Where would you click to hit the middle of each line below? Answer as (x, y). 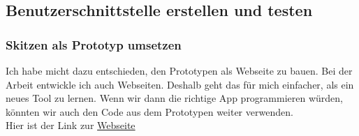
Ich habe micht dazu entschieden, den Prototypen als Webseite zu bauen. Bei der (179, 70)
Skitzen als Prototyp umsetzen (94, 44)
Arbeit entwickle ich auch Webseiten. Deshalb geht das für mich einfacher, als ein (180, 84)
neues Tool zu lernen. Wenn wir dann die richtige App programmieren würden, (174, 98)
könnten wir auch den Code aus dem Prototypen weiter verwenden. (149, 111)
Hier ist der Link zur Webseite (71, 125)
